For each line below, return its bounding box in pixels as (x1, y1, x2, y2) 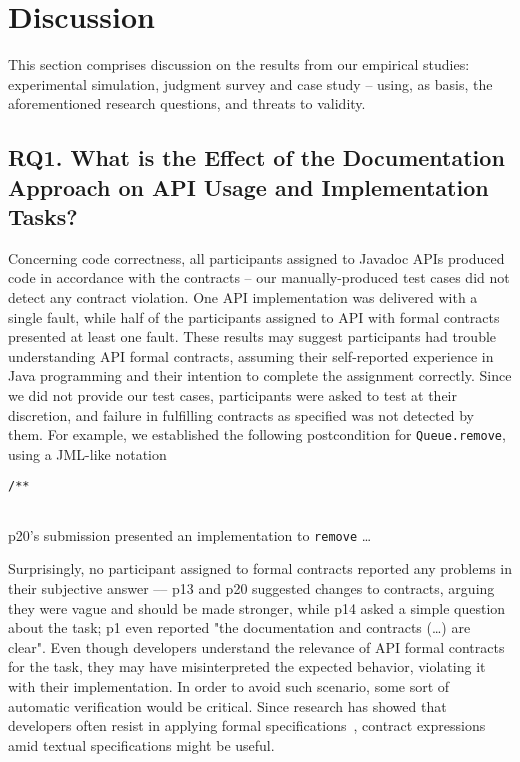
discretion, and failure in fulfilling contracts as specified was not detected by (8, 404, 475, 425)
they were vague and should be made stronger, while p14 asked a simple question (8, 597, 506, 618)
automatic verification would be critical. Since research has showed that (8, 695, 447, 716)
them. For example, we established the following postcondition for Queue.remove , (8, 424, 506, 445)
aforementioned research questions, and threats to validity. (8, 93, 366, 114)
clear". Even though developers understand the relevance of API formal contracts (8, 636, 505, 657)
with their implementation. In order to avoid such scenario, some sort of (8, 676, 450, 697)
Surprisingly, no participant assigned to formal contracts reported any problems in (8, 558, 512, 579)
